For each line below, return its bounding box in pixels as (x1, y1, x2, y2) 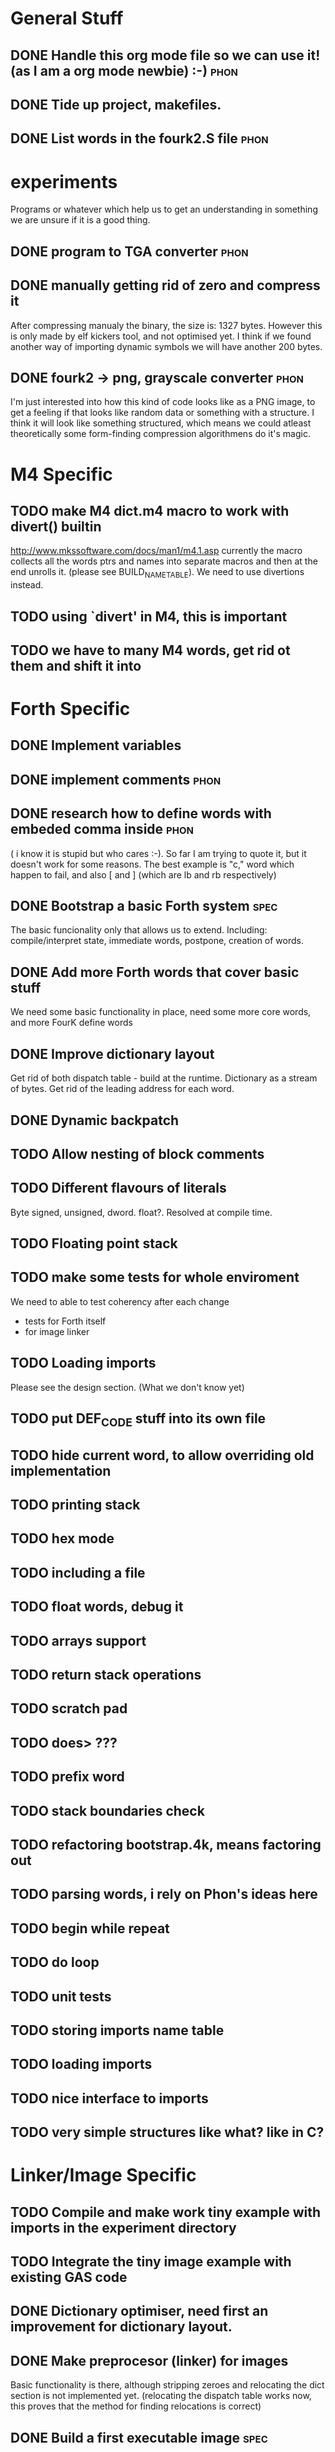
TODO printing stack (10, 1497, 141, 1514)
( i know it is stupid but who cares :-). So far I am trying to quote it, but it (10, 847, 307, 859)
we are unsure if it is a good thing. (10, 214, 151, 226)
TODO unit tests (10, 1988, 112, 2005)
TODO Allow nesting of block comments (10, 1145, 265, 1162)
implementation (10, 1462, 112, 1479)
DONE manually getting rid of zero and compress (10, 277, 321, 294)
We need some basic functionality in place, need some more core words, (10, 1006, 312, 1018)
